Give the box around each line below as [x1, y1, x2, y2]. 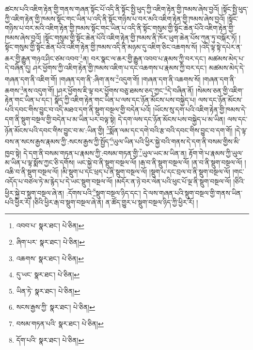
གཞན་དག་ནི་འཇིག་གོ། [5, 74, 57, 84]
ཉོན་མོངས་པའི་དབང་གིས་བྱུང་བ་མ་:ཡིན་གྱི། [5, 125, 105, 135]
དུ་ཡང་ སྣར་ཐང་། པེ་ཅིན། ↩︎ [16, 269, 80, 280]
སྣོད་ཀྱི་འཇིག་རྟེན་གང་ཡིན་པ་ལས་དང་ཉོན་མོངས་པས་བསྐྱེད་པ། [54, 95, 196, 105]
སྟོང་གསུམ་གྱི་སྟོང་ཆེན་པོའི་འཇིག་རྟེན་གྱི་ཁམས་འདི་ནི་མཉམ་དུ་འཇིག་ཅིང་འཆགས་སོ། [5, 42, 198, 52]
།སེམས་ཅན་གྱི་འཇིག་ [196, 85, 244, 95]
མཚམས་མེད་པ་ [208, 53, 245, 63]
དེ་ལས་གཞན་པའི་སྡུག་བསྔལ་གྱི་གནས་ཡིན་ [143, 187, 243, 198]
